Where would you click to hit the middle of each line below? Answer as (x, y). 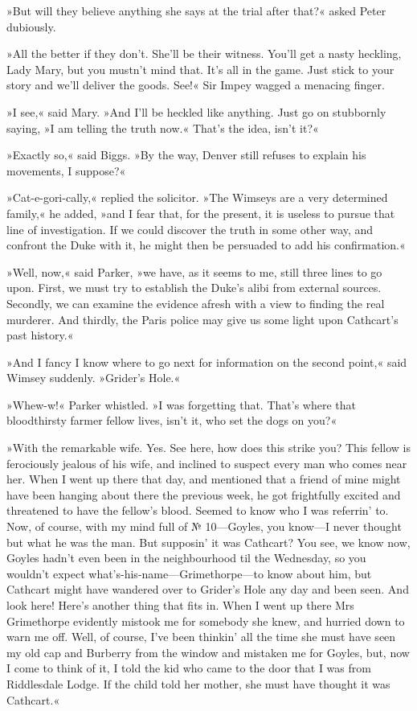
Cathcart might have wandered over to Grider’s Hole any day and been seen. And (208, 589)
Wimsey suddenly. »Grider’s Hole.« (94, 378)
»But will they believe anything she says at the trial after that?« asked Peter (196, 10)
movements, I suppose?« (66, 170)
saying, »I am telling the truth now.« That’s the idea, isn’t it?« (163, 127)
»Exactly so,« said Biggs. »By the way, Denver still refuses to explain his (186, 155)
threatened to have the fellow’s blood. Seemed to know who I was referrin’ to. (198, 510)
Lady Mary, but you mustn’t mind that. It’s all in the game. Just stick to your (200, 69)
